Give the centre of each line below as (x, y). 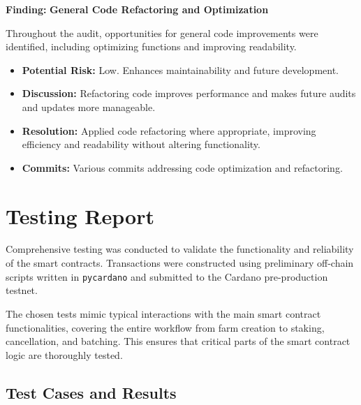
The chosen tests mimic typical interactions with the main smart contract (163, 313)
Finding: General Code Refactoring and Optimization (137, 9)
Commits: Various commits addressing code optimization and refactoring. (182, 167)
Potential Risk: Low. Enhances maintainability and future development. (180, 69)
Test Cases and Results (91, 392)
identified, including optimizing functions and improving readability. (151, 46)
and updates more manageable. (89, 106)
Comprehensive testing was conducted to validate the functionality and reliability (180, 249)
